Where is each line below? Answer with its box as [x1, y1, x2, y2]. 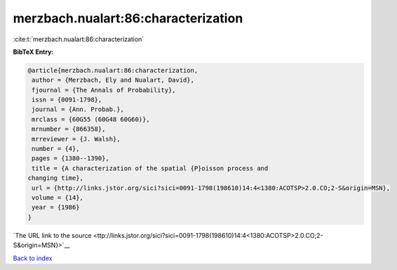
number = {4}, [32, 145, 80, 153]
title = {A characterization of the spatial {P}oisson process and [32, 164, 269, 172]
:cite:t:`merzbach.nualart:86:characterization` [13, 35, 144, 43]
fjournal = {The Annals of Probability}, [32, 86, 176, 94]
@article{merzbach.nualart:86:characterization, [27, 66, 198, 74]
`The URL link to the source [13, 231, 92, 239]
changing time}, [27, 174, 84, 182]
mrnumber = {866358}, [32, 125, 106, 133]
